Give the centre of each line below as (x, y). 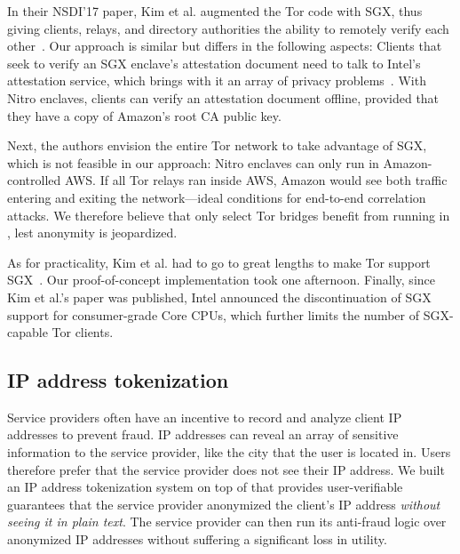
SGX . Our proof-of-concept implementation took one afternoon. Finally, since (221, 280)
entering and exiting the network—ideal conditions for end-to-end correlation (217, 197)
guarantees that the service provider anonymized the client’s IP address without (224, 504)
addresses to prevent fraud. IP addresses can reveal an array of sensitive (203, 434)
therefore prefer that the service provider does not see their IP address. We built (226, 469)
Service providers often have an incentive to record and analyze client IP (205, 417)
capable (28, 332)
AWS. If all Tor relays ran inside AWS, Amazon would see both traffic (256, 180)
